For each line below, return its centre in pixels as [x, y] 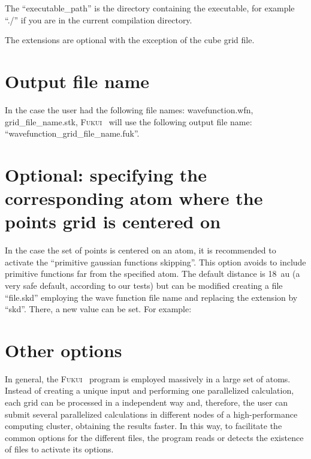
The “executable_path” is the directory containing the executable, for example [150, 8]
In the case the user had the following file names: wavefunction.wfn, [129, 109]
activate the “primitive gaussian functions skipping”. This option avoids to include [155, 262]
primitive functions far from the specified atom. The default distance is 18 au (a [153, 274]
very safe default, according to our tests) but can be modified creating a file [144, 285]
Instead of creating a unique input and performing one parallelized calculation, [150, 390]
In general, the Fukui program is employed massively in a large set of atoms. [148, 378]
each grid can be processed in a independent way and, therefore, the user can [147, 402]
